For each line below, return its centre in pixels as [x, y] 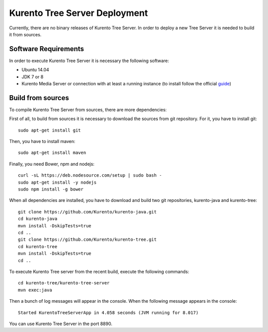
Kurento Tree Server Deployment [79, 13]
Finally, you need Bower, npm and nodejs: [52, 164]
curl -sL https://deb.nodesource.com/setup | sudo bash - [90, 175]
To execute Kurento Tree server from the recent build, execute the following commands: [99, 271]
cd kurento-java [38, 219]
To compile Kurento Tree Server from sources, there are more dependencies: [88, 110]
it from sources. [25, 34]
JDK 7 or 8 [33, 76]
